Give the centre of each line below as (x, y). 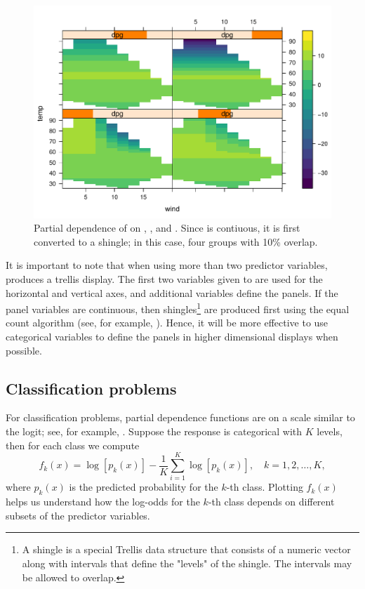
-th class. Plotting (265, 487)
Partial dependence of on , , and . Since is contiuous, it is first (167, 228)
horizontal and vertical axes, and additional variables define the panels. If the (172, 292)
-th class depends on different (271, 502)
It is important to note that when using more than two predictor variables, (167, 265)
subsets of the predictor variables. (78, 515)
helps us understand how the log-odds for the (103, 502)
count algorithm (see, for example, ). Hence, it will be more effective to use (167, 323)
